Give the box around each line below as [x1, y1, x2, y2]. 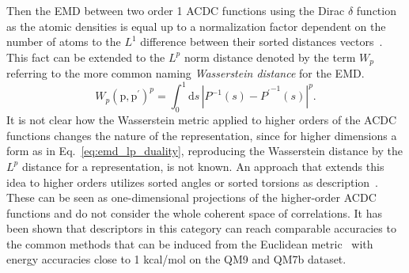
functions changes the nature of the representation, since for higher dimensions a [6, 127, 397, 143]
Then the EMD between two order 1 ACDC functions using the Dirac [6, 2, 345, 18]
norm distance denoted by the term [184, 48, 356, 65]
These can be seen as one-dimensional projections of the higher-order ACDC [6, 189, 377, 206]
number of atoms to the [6, 33, 121, 50]
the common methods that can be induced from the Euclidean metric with [6, 235, 373, 252]
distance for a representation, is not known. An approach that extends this [21, 157, 384, 174]
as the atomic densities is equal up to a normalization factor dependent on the [6, 17, 386, 34]
